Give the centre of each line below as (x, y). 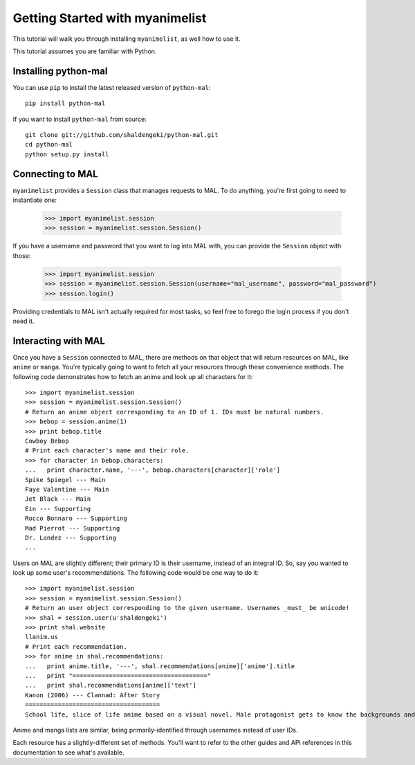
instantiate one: (35, 200)
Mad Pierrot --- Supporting (73, 528)
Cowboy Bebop (47, 441)
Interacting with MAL (59, 341)
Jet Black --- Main (58, 499)
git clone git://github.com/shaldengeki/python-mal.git (122, 135)
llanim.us (41, 637)
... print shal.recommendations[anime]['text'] (111, 685)
